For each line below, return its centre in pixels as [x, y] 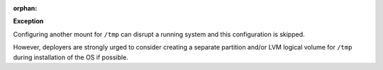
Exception [28, 21]
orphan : [25, 8]
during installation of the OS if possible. [71, 57]
